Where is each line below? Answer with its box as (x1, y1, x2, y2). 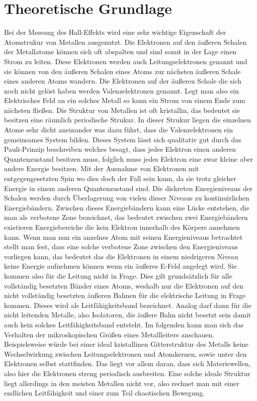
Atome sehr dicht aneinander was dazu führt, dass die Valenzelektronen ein (4, 124, 233, 135)
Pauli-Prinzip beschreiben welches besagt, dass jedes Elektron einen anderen (4, 144, 236, 154)
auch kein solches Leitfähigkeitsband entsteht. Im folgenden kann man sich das (4, 319, 244, 329)
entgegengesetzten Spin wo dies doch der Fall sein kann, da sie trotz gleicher (4, 173, 237, 184)
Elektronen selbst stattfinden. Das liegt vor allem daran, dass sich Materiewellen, (4, 358, 251, 369)
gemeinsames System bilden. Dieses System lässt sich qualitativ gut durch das (4, 134, 242, 144)
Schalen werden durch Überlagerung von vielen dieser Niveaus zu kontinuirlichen (4, 193, 250, 203)
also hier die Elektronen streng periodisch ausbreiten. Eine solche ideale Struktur (4, 368, 251, 378)
